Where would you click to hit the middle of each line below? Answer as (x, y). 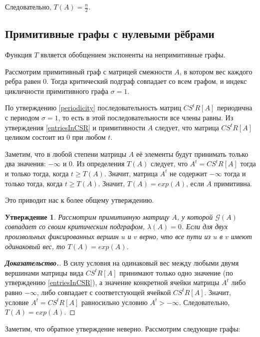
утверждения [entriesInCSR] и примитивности (75, 127)
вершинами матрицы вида (44, 272)
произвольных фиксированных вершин (62, 236)
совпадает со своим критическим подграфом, (75, 226)
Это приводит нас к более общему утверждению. (80, 200)
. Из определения (99, 164)
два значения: (25, 164)
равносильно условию (115, 302)
